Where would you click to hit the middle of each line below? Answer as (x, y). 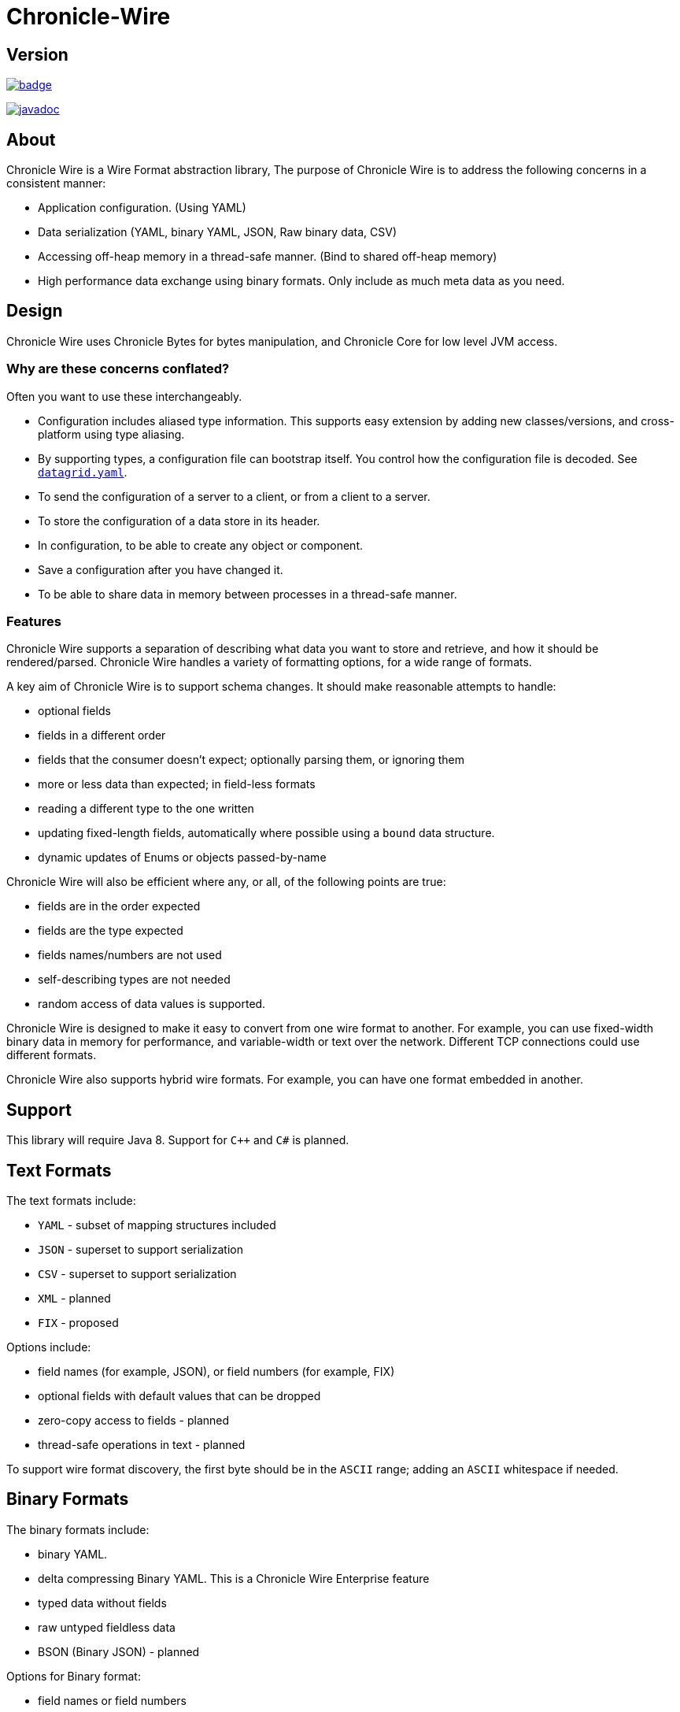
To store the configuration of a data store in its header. (179, 521)
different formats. (52, 1055)
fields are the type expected (111, 931)
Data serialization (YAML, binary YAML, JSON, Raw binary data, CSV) (218, 232)
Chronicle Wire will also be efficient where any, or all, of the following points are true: (226, 882)
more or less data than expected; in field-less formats (177, 784)
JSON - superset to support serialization (140, 1250)
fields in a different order (102, 736)
